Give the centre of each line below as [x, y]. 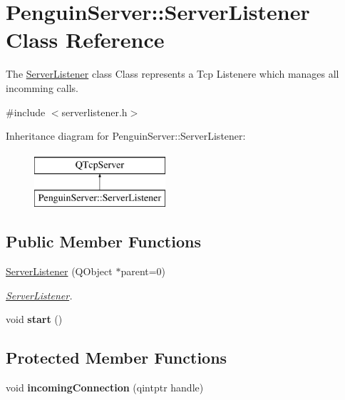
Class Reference [85, 40]
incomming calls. [42, 87]
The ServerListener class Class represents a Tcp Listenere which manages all [172, 74]
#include [26, 112]
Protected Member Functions [117, 358]
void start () [34, 319]
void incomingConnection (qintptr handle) [105, 388]
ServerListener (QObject [59, 271]
